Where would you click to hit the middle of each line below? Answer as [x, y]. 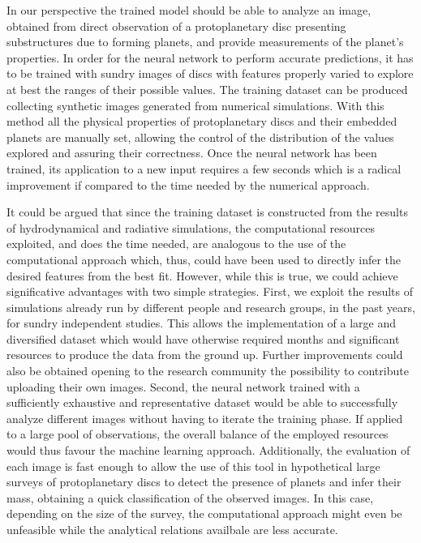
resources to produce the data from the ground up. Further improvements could [205, 355]
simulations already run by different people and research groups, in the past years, [211, 307]
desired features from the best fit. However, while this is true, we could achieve [202, 275]
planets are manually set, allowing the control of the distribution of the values [200, 137]
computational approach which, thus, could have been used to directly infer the [204, 259]
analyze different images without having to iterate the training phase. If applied [205, 418]
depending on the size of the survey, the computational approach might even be [204, 513]
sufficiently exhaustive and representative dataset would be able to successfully [202, 402]
